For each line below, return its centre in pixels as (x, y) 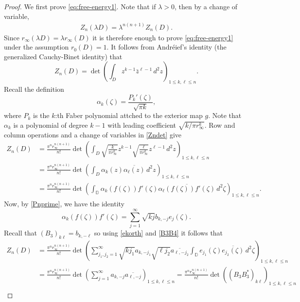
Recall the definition (34, 89)
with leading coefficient (142, 125)
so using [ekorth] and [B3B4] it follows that (159, 233)
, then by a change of (206, 6)
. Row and (220, 125)
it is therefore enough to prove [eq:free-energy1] (163, 37)
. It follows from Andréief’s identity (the (167, 47)
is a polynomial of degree (51, 125)
